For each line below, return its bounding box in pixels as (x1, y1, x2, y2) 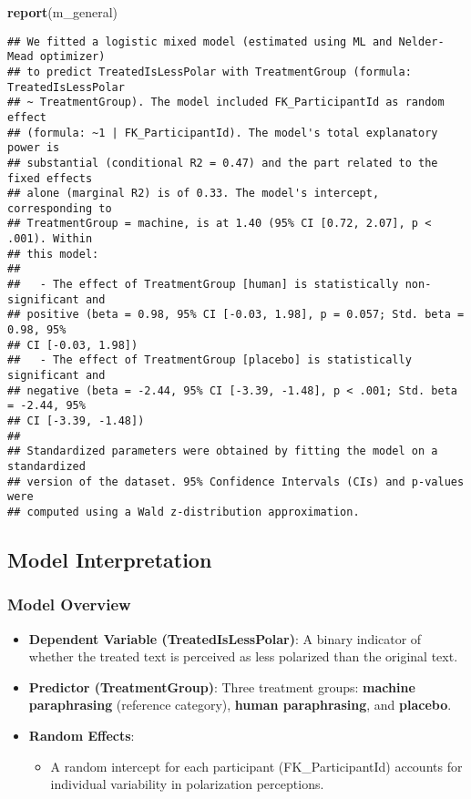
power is (7, 141, 60, 155)
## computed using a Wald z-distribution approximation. (7, 505, 360, 518)
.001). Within (7, 232, 93, 246)
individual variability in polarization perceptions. (50, 774, 324, 794)
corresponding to (7, 201, 112, 215)
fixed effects (7, 171, 93, 185)
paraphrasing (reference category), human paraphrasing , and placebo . (28, 695, 452, 714)
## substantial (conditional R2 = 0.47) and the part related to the (7, 156, 438, 169)
